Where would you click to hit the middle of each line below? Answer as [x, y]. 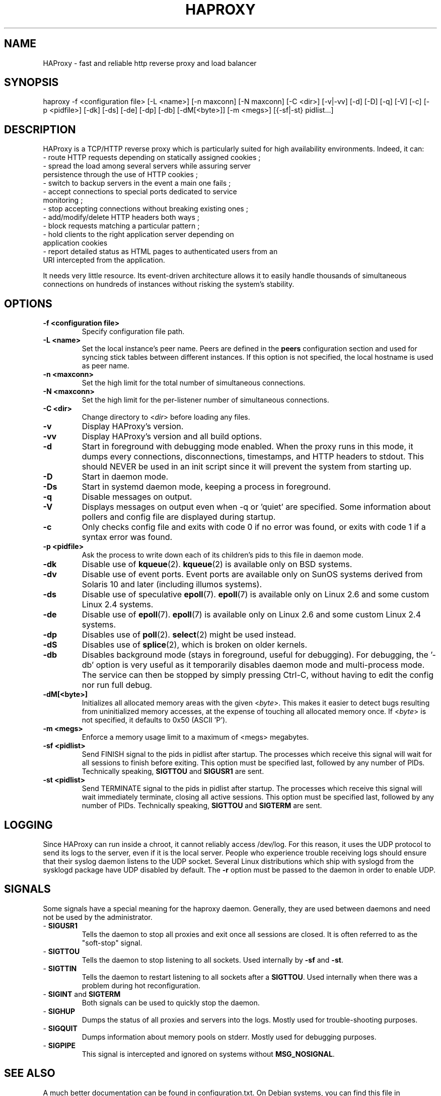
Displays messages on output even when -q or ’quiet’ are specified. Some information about [256, 507]
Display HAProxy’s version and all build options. [172, 437]
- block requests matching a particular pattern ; [121, 226]
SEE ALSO [30, 1073]
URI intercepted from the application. [104, 260]
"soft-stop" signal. [112, 943]
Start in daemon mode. [125, 477]
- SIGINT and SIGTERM [82, 994]
